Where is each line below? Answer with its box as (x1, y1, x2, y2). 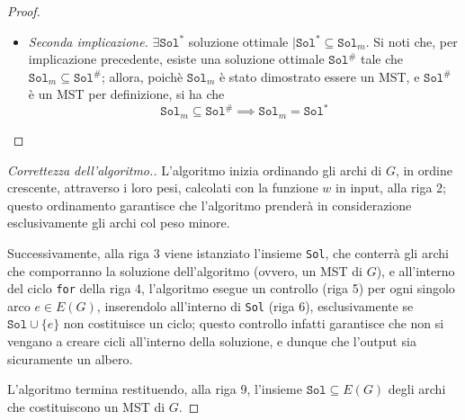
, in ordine (395, 160, 452, 179)
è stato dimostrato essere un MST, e (219, 67, 420, 85)
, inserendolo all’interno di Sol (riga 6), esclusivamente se (96, 296, 414, 315)
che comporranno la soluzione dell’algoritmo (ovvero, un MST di (7, 261, 362, 280)
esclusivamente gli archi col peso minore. (7, 213, 230, 232)
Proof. (7, 2, 40, 20)
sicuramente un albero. (7, 349, 133, 368)
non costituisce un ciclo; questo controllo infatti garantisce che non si (63, 314, 444, 333)
